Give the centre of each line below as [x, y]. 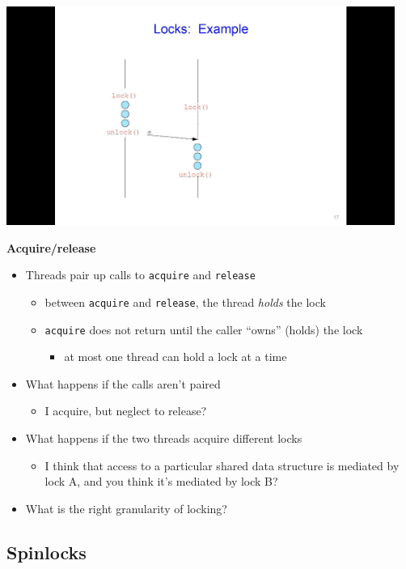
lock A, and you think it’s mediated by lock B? [161, 481]
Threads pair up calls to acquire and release [140, 275]
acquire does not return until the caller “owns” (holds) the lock [204, 329]
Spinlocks [47, 552]
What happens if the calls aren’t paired [123, 383]
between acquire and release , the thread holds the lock [185, 301]
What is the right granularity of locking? [126, 508]
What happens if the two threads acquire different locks [164, 437]
